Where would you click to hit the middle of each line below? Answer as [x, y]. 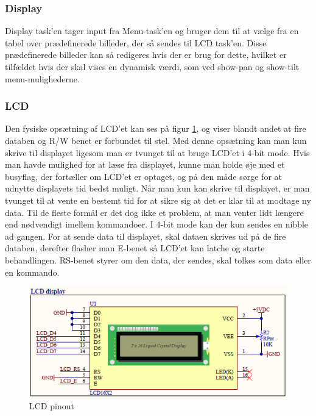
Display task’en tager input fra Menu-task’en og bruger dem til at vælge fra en [152, 31]
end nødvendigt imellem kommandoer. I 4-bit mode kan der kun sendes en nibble [157, 224]
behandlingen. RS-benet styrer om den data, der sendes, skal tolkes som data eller [158, 260]
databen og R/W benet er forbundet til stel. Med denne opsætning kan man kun [156, 140]
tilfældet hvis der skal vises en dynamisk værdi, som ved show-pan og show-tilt [152, 66]
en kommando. [32, 272]
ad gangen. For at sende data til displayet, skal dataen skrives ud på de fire [146, 236]
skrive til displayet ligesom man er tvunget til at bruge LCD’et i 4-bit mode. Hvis [157, 152]
